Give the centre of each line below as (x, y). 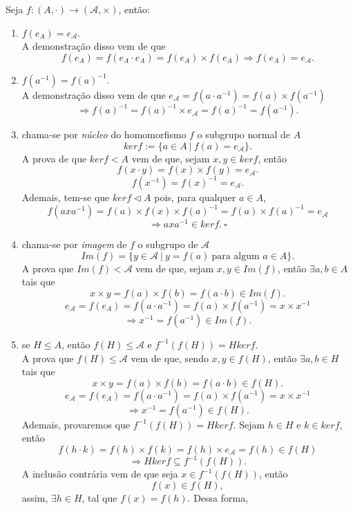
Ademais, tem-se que (66, 197)
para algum (236, 256)
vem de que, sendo (170, 358)
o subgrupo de (168, 244)
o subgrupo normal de (244, 134)
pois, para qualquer (195, 197)
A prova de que (54, 158)
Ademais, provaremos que (76, 424)
